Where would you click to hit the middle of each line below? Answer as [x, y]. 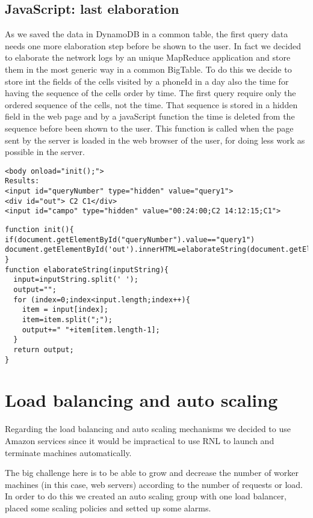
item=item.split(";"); [67, 319]
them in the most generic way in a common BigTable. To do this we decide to [148, 69]
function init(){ [39, 230]
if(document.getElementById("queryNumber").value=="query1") [130, 239]
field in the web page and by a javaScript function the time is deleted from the [150, 116]
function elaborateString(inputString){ [87, 270]
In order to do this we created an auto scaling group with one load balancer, [146, 496]
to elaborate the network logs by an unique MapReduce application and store [148, 57]
